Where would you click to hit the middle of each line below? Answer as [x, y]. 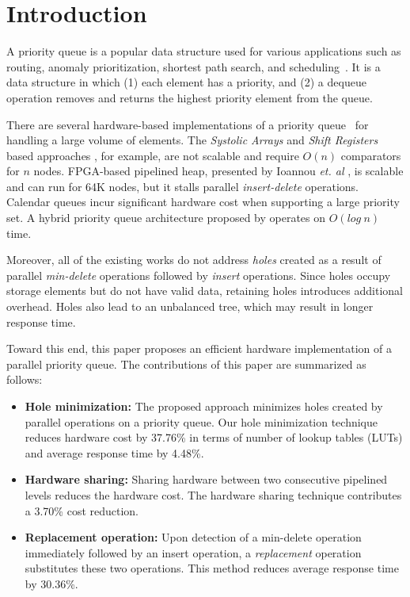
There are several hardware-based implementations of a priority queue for [188, 124]
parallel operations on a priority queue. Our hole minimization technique [201, 421]
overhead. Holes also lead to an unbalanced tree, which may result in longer [190, 306]
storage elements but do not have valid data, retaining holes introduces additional [205, 291]
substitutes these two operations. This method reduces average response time [212, 568]
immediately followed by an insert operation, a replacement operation [193, 552]
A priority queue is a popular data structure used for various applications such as [204, 51]
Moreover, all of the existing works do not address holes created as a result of [194, 260]
